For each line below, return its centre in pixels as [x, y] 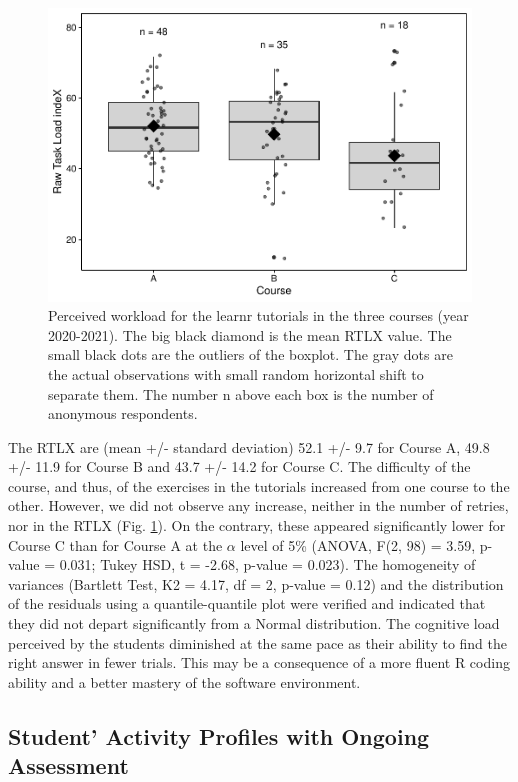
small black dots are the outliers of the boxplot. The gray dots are [250, 354]
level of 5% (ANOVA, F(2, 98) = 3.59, [358, 544]
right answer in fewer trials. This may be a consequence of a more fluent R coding [259, 662]
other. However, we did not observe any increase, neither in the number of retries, [258, 505]
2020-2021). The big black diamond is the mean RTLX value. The [250, 334]
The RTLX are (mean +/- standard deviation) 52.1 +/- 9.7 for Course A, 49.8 [249, 446]
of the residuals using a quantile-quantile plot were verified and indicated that [247, 603]
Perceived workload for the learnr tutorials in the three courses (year [258, 315]
